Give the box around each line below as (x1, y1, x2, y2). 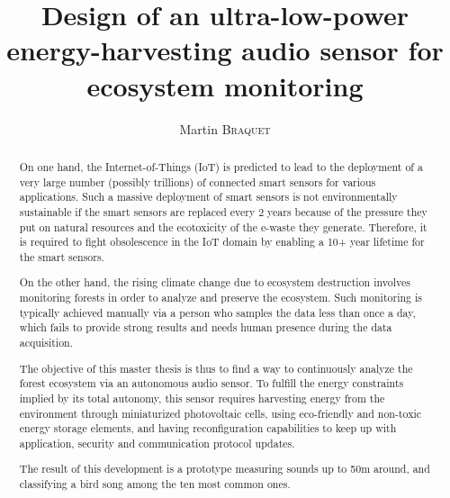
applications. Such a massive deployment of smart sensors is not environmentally (19, 189, 398, 204)
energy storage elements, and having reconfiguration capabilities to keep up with (19, 421, 397, 436)
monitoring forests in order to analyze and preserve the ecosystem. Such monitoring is (19, 290, 422, 305)
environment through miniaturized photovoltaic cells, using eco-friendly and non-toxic (19, 405, 422, 421)
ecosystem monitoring (86, 67, 364, 104)
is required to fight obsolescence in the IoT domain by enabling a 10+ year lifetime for (19, 234, 425, 249)
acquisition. (19, 335, 74, 349)
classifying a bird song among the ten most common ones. (19, 476, 291, 492)
